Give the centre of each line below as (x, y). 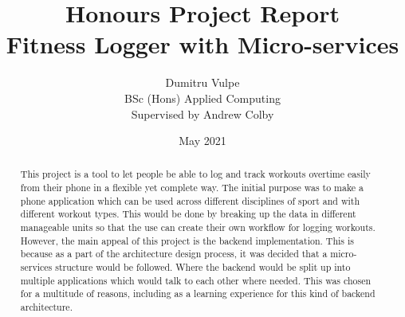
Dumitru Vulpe (202, 82)
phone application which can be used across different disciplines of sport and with (190, 200)
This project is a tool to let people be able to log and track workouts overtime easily (195, 174)
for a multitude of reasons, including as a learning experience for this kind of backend (198, 294)
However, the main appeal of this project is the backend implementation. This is (187, 240)
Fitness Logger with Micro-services (202, 44)
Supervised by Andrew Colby (202, 113)
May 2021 (202, 141)
